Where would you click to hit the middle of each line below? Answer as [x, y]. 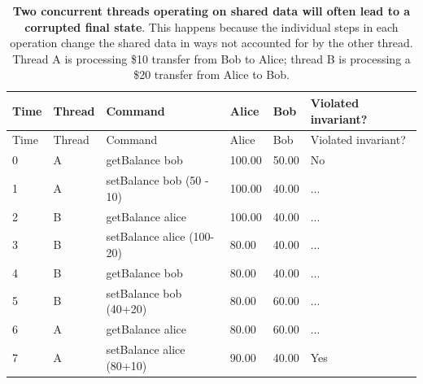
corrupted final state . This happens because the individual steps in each [211, 26]
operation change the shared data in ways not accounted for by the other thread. [211, 43]
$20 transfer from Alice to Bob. [211, 74]
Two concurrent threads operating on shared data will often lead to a [211, 11]
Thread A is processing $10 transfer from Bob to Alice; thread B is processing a [211, 58]
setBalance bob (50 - [157, 180]
